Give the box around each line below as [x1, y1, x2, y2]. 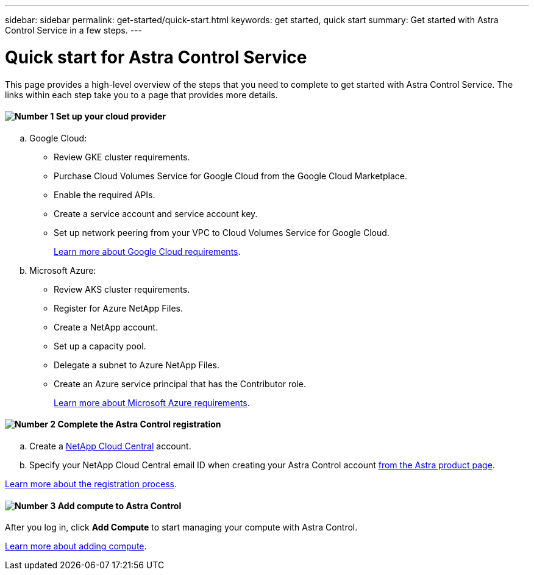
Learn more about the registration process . [5, 478, 177, 489]
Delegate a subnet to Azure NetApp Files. [54, 359, 220, 370]
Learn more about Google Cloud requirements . [54, 246, 241, 257]
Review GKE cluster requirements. [54, 151, 190, 162]
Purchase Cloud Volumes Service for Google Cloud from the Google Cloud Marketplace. [54, 170, 407, 181]
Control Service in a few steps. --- [5, 25, 142, 35]
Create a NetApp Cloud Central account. [29, 440, 191, 451]
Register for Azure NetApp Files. [54, 302, 183, 313]
